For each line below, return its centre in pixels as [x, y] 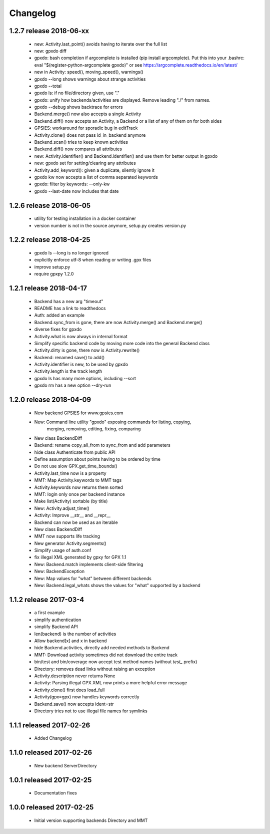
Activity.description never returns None [75, 676]
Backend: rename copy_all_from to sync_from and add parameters [102, 445]
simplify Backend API [56, 627]
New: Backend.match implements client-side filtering [89, 564]
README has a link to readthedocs [70, 308]
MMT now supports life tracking [67, 536]
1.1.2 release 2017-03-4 [47, 599]
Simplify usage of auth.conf [63, 550]
